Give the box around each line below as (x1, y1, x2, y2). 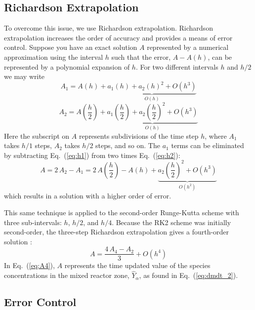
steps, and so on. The (95, 140, 160, 151)
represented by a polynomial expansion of (4, 61, 130, 72)
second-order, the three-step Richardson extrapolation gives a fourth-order (4, 227, 229, 237)
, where (205, 130, 227, 141)
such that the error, (111, 51, 171, 62)
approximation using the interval (4, 51, 103, 62)
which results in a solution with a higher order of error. (4, 191, 171, 201)
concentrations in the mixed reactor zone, (4, 270, 129, 280)
